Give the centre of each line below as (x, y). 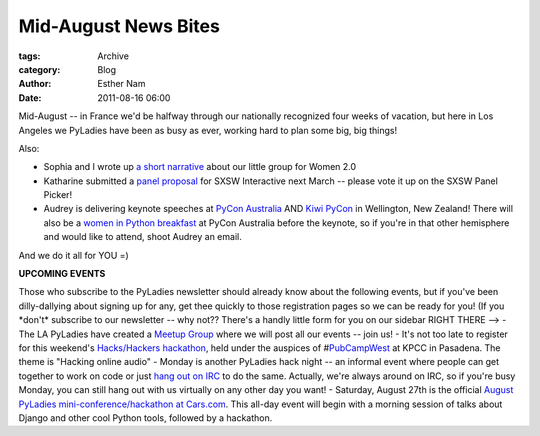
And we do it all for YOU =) (73, 255)
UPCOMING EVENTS (62, 274)
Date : (30, 97)
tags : (29, 56)
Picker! (58, 195)
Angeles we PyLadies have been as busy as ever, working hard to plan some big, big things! (208, 130)
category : (39, 69)
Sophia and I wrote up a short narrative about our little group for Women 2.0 (200, 167)
